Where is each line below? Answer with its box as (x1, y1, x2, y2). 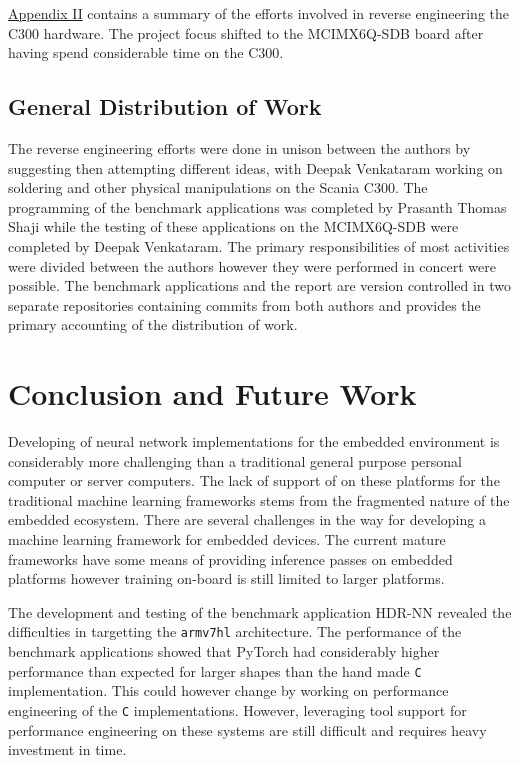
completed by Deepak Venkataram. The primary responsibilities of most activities (8, 235, 510, 256)
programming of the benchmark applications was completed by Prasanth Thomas (8, 196, 507, 217)
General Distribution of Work (8, 91, 322, 122)
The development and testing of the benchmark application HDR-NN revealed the (8, 601, 512, 622)
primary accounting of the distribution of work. (8, 314, 298, 335)
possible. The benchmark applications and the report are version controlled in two (8, 275, 512, 296)
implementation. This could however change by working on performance (8, 680, 449, 701)
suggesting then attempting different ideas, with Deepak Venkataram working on (8, 157, 503, 178)
